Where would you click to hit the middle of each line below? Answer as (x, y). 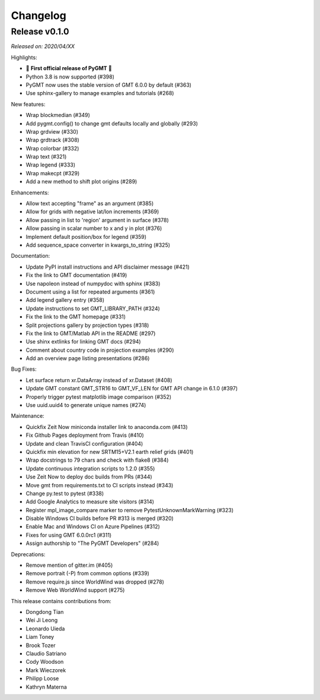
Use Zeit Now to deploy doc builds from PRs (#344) (89, 477)
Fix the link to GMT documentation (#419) (76, 275)
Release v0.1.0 (40, 31)
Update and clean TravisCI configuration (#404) (84, 443)
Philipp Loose (42, 679)
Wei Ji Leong (42, 620)
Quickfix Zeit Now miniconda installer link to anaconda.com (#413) (107, 427)
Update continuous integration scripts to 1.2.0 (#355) (90, 468)
